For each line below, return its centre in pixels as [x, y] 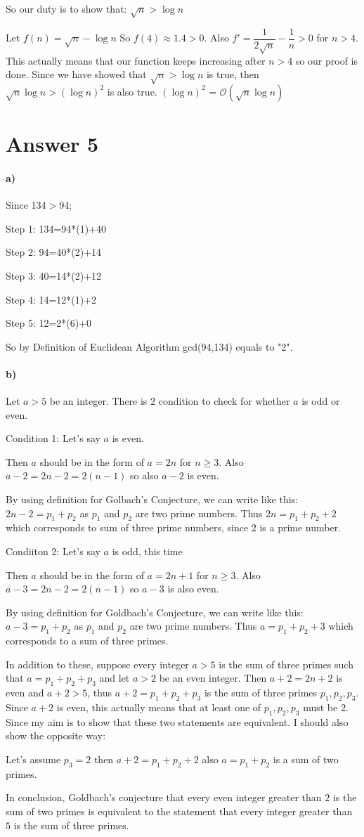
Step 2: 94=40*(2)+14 [54, 252]
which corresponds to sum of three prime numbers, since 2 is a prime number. [174, 527]
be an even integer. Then [213, 678]
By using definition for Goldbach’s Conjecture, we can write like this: [155, 612]
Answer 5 [52, 144]
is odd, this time [147, 551]
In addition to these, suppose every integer [97, 664]
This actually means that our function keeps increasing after [136, 60]
